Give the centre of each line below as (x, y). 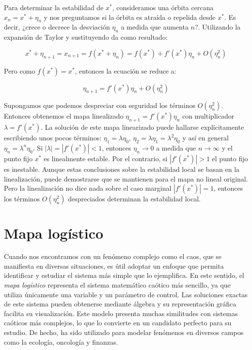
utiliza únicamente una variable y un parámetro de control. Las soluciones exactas (126, 294)
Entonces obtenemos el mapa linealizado (64, 116)
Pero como (20, 70)
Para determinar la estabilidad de (54, 7)
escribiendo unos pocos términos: (53, 138)
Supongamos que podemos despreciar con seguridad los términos (100, 105)
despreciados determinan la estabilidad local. (134, 199)
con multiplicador (208, 116)
